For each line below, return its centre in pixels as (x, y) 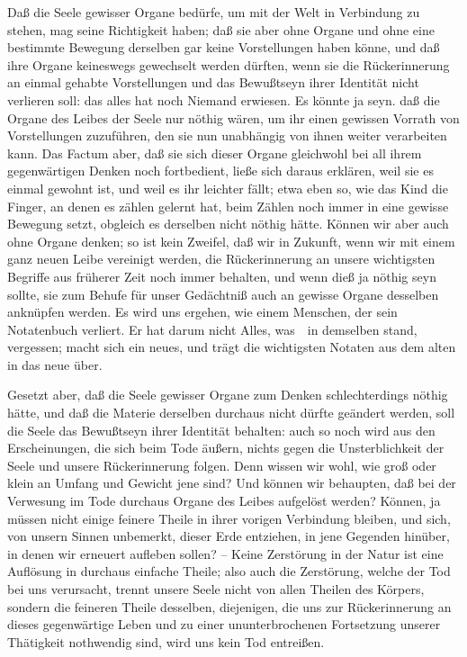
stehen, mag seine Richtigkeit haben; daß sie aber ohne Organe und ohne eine (221, 29)
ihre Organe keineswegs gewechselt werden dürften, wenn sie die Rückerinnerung (229, 64)
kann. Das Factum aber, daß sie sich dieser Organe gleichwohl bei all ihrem (215, 153)
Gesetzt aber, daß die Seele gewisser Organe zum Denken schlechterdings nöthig (228, 395)
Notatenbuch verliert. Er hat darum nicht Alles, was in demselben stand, (212, 329)
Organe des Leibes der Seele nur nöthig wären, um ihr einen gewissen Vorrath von (233, 117)
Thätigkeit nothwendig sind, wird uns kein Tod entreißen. (166, 641)
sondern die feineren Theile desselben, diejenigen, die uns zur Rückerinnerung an (229, 606)
